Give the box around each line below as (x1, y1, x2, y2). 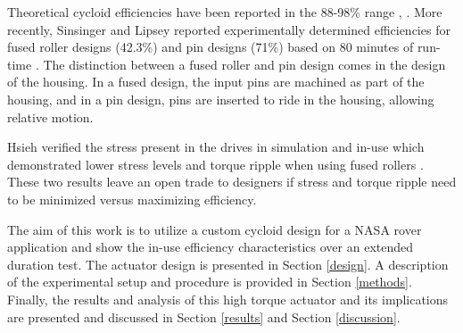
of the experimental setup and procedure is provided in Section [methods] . (7, 272, 412, 291)
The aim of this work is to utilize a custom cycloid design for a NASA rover (7, 220, 422, 238)
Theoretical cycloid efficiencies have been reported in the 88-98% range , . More (7, 3, 442, 21)
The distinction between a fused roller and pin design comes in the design (43, 54, 446, 73)
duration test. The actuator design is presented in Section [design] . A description (7, 254, 449, 273)
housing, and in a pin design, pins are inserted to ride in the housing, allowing (7, 89, 434, 108)
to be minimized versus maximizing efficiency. (7, 189, 257, 208)
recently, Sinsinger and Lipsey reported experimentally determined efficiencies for (7, 20, 451, 38)
